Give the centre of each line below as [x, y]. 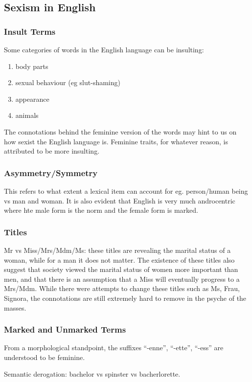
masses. [15, 307]
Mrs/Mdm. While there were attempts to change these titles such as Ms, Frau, [122, 288]
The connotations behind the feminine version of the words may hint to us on [120, 131]
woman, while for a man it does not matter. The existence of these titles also [119, 259]
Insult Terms [30, 31]
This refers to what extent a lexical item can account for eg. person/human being [126, 191]
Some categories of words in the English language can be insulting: [104, 49]
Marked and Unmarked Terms [65, 329]
